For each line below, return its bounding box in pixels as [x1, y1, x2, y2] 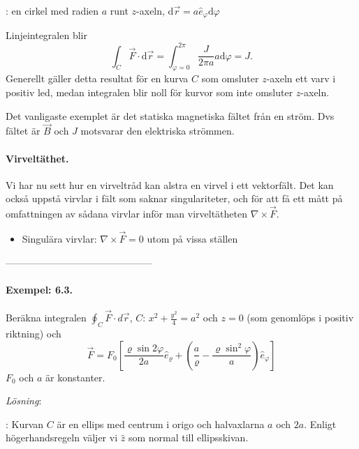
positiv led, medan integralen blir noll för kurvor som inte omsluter [6, 84, 293, 99]
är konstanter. [45, 370, 105, 384]
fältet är [6, 123, 41, 138]
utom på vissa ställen [147, 231, 238, 245]
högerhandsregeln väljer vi [6, 430, 118, 445]
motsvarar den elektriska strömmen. [80, 123, 235, 138]
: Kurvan [6, 416, 44, 431]
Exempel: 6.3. [6, 282, 73, 296]
